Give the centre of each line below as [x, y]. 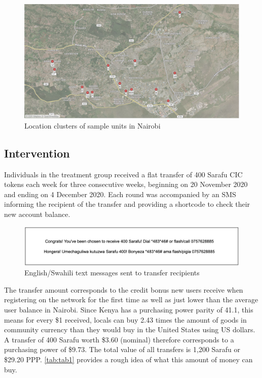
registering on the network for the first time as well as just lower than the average [131, 300]
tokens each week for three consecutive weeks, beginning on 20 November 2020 [126, 184]
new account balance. [37, 214]
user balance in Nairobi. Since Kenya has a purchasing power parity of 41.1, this [129, 309]
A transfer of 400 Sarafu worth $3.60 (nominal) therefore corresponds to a [119, 339]
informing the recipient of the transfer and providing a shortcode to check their [127, 204]
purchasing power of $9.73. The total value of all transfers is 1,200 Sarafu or [122, 349]
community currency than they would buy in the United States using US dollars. [130, 329]
